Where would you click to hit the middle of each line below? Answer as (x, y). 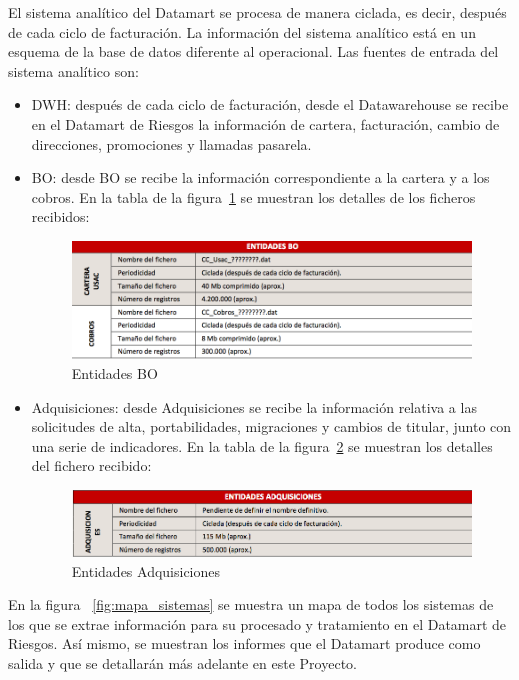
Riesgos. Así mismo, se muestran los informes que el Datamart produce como (244, 643)
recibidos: (60, 216)
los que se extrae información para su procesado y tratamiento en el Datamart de (257, 623)
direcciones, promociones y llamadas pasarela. (171, 143)
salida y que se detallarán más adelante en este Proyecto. (182, 663)
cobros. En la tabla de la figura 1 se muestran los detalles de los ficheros (253, 196)
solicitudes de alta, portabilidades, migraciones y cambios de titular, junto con (271, 426)
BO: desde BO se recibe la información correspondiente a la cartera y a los (260, 177)
